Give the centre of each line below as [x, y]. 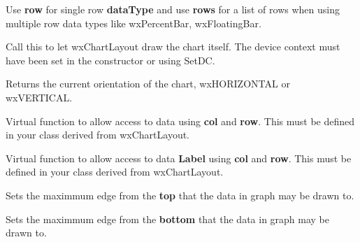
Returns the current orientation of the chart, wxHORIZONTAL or [148, 84]
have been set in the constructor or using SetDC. [110, 60]
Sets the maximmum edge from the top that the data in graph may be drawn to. [180, 195]
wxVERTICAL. [39, 97]
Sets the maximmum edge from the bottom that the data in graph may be [168, 219]
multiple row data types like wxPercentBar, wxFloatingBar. [134, 23]
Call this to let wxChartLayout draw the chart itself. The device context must [173, 47]
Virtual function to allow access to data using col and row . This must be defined [180, 121]
